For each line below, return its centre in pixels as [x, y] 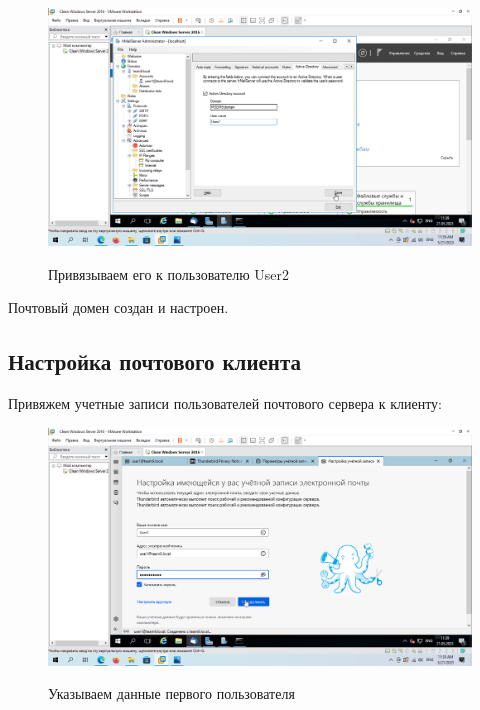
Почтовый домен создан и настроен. [118, 307]
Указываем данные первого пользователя [171, 693]
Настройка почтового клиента [154, 361]
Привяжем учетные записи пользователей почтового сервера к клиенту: [225, 403]
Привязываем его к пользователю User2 [169, 273]
